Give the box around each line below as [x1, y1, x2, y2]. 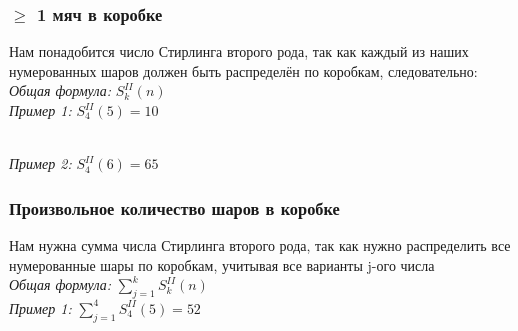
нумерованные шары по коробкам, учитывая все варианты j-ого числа [9, 254, 435, 275]
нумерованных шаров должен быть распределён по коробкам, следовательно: [9, 60, 478, 81]
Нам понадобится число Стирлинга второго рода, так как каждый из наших [9, 41, 469, 62]
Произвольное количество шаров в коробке [9, 195, 340, 220]
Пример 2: [9, 153, 72, 174]
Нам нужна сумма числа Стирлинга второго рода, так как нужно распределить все [9, 235, 511, 255]
